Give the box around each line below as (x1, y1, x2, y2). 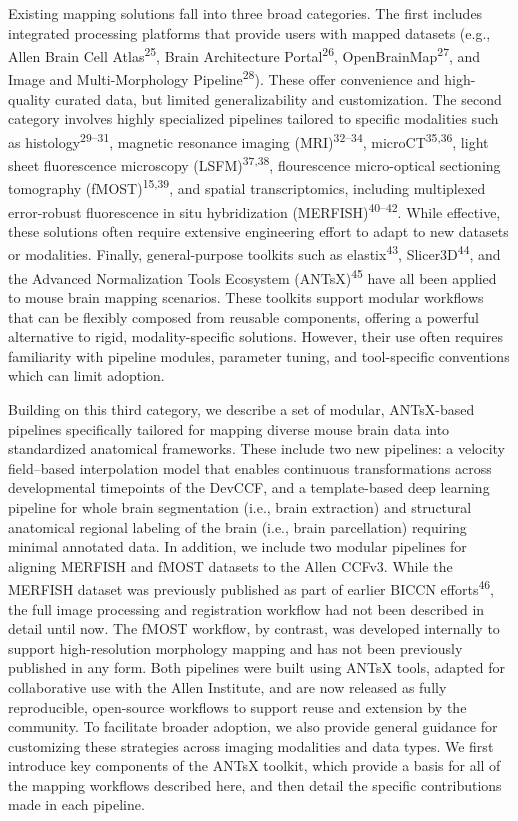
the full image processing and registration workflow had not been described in (8, 598, 485, 619)
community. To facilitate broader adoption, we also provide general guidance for (8, 716, 498, 737)
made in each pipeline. (8, 794, 145, 815)
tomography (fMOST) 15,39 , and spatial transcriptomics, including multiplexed (8, 175, 486, 199)
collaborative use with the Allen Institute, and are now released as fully (8, 676, 447, 697)
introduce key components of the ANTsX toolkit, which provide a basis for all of (8, 755, 501, 776)
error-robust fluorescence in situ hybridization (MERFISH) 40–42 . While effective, (8, 198, 501, 222)
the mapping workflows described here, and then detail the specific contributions (8, 774, 502, 795)
